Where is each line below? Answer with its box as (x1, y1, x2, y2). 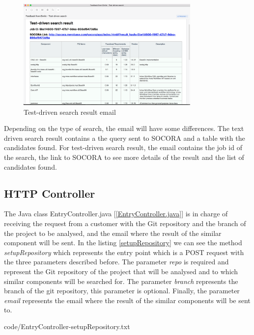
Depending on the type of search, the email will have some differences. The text (4, 123, 244, 133)
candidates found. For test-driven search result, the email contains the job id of (4, 142, 242, 153)
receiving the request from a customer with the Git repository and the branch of (4, 218, 246, 228)
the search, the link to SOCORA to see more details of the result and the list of (4, 152, 244, 162)
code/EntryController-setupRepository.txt (4, 321, 130, 331)
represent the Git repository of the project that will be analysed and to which (4, 266, 238, 276)
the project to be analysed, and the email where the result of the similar (4, 228, 222, 238)
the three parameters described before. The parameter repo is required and (4, 257, 229, 267)
